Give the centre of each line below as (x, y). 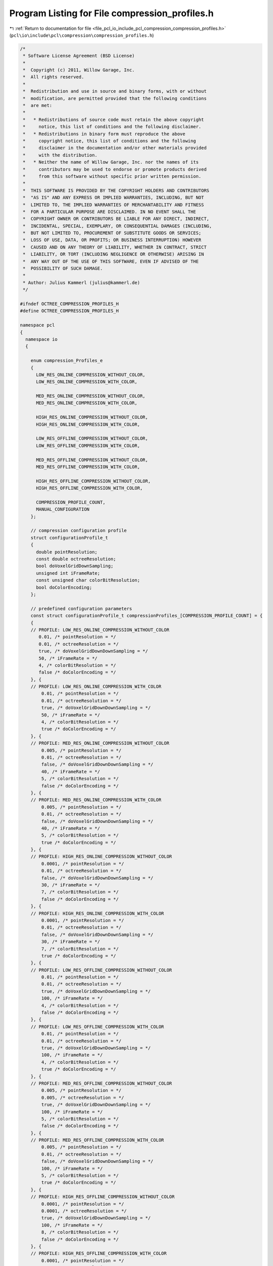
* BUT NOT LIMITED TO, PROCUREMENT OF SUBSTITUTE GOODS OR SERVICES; (112, 233)
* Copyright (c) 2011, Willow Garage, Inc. (79, 70)
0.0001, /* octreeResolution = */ (84, 1211)
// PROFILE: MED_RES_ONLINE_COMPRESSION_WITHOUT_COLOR (100, 743)
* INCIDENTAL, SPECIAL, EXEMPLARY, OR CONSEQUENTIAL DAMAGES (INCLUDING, (118, 226)
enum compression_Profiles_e (67, 361)
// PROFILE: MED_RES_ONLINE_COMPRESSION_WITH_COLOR (96, 800)
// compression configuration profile (79, 531)
